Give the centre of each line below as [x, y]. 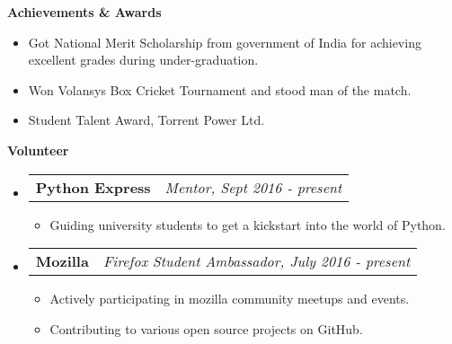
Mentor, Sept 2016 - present [253, 187]
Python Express [93, 187]
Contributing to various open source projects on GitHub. [206, 328]
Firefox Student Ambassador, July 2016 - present [257, 261]
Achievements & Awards [84, 12]
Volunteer [38, 150]
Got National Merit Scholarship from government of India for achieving [225, 42]
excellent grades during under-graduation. [143, 60]
